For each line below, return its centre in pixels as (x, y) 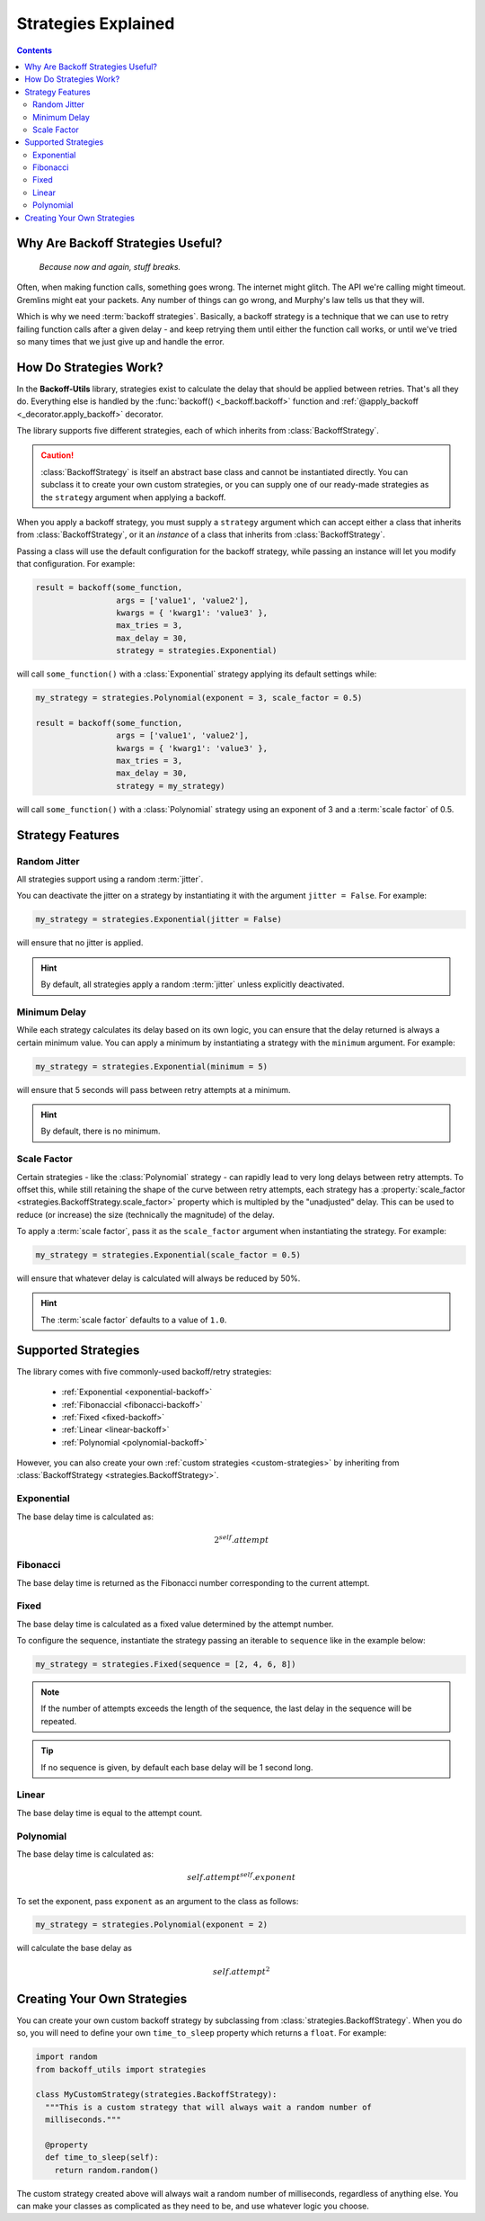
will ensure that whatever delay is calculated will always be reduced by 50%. (159, 1278)
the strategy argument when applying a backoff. (133, 497)
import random (66, 2057)
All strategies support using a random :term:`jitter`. (110, 879)
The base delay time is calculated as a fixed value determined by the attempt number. (175, 1624)
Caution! (57, 455)
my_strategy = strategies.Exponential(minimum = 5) (152, 1066)
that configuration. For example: (76, 564)
